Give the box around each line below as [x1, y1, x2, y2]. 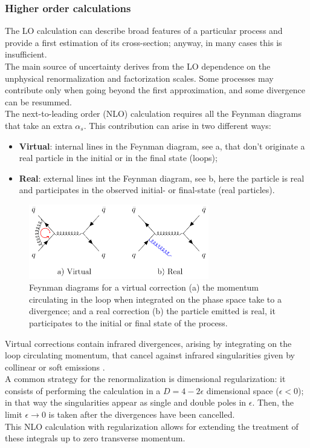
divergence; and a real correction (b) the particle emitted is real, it [29, 305, 276, 317]
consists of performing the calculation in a [5, 384, 161, 397]
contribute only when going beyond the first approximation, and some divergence [5, 84, 305, 96]
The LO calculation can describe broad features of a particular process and [5, 24, 283, 37]
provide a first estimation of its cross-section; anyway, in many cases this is [5, 36, 282, 48]
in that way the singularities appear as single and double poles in [5, 396, 247, 409]
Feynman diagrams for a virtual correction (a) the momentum [29, 281, 259, 294]
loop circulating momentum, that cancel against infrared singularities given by [5, 349, 295, 361]
